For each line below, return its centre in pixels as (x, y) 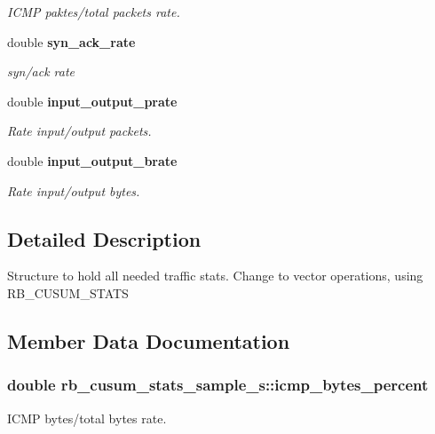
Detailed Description (104, 238)
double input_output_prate (92, 101)
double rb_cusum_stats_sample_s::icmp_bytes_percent (218, 385)
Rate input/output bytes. (74, 190)
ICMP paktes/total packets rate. (94, 12)
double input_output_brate (92, 160)
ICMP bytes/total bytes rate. (87, 418)
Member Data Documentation (149, 340)
